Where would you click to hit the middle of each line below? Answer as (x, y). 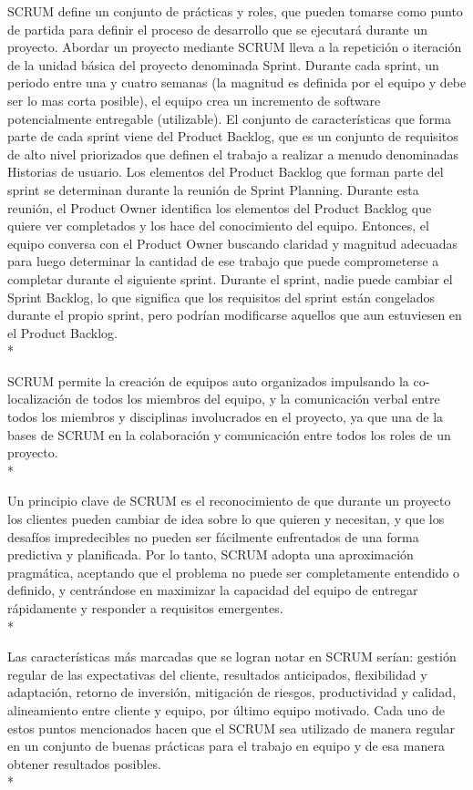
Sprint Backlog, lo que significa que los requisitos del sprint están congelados (221, 297)
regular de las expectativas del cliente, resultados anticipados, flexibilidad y (217, 674)
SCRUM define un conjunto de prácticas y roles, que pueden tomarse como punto (235, 11)
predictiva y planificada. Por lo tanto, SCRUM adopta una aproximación (211, 554)
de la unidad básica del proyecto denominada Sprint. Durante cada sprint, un (223, 64)
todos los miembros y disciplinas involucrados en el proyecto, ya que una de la (226, 417)
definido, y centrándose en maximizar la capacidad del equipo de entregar (213, 590)
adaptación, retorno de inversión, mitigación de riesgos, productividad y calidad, (232, 692)
